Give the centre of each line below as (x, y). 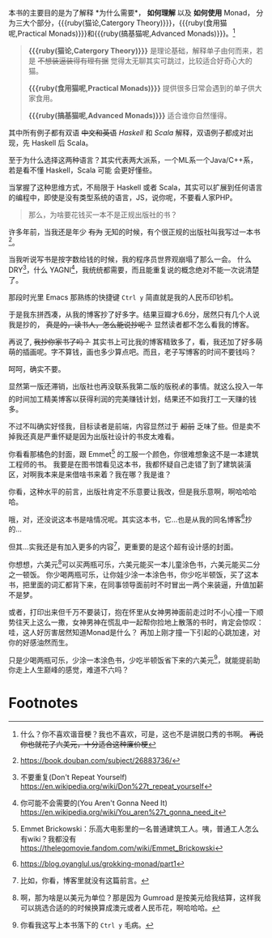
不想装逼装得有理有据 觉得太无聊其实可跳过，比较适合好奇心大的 (145, 61)
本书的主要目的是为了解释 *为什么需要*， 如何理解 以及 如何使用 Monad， (132, 13)
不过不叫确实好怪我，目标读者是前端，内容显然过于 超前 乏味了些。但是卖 (131, 426)
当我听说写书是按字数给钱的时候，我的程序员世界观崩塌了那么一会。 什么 (130, 259)
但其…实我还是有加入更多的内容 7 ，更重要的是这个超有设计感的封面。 (123, 546)
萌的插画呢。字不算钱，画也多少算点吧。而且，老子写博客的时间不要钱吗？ (132, 352)
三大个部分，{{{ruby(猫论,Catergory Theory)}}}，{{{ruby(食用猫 (121, 23)
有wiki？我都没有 (48, 839)
